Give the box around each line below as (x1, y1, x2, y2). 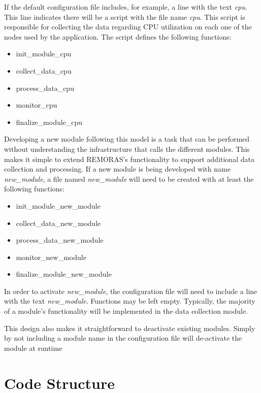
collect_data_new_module (16, 217, 101, 228)
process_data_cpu (16, 82, 74, 93)
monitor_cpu (16, 100, 57, 110)
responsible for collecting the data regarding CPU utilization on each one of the (4, 21, 252, 32)
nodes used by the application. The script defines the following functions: (4, 31, 232, 42)
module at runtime (4, 342, 62, 353)
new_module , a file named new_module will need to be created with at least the (4, 173, 254, 184)
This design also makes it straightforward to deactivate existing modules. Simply (4, 322, 255, 333)
